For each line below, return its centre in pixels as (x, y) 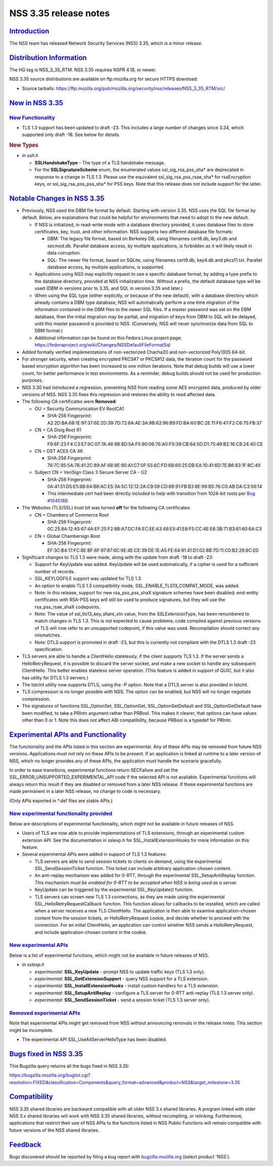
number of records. (55, 571)
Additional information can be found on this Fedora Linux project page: (108, 338)
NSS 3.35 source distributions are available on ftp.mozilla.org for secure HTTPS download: (104, 79)
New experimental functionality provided (61, 813)
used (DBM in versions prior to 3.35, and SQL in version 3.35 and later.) (109, 288)
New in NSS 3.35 (36, 103)
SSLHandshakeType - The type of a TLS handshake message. (100, 162)
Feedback (25, 1145)
